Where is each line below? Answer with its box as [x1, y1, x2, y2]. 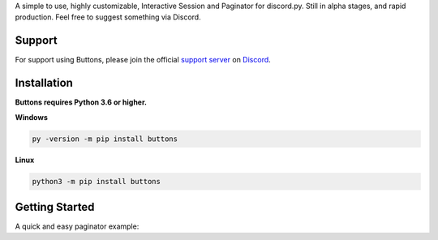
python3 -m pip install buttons [32, 177, 161, 186]
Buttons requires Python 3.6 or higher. [15, 97, 148, 107]
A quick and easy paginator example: [15, 221, 140, 231]
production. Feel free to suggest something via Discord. [15, 12, 202, 22]
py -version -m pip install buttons [32, 134, 178, 144]
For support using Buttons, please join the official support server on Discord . [15, 55, 271, 65]
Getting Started [15, 199, 95, 214]
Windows [15, 112, 48, 122]
